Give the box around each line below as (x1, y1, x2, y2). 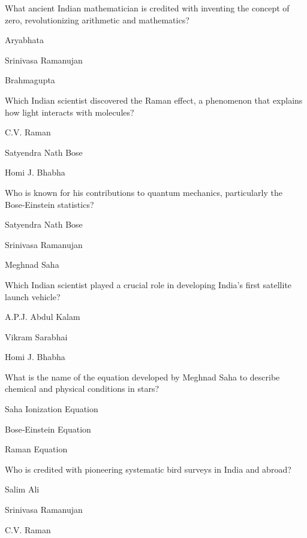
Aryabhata (5, 34, 44, 46)
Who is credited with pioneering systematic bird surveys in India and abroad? (5, 463, 291, 475)
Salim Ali (5, 483, 40, 495)
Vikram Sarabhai (5, 330, 68, 343)
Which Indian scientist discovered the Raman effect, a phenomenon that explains (5, 93, 303, 106)
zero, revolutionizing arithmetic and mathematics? (5, 13, 189, 26)
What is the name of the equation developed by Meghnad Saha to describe (5, 370, 280, 383)
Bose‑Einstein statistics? (5, 198, 94, 210)
